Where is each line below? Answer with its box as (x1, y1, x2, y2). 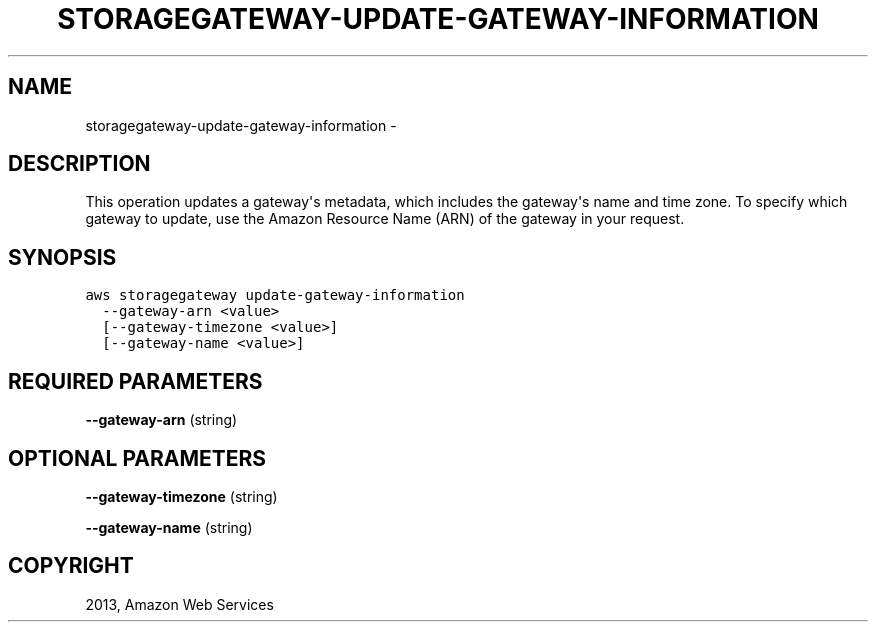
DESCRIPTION (8, 151, 151, 177)
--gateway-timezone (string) (85, 487, 278, 505)
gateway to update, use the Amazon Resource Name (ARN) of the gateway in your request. (85, 210, 685, 228)
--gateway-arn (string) (85, 411, 238, 429)
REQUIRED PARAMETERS (8, 368, 263, 394)
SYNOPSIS (8, 244, 117, 270)
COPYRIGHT (8, 553, 134, 579)
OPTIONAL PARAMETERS (8, 445, 267, 471)
